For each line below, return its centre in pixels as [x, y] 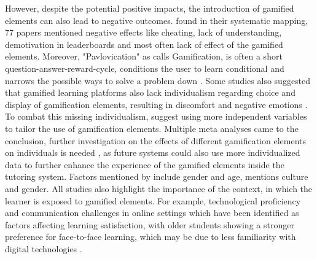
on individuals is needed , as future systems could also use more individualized [153, 153]
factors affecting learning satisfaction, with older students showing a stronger [150, 224]
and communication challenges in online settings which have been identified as [152, 213]
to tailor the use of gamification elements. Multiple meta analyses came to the [152, 128]
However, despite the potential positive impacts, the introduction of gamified [150, 8]
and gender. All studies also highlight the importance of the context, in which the [159, 188]
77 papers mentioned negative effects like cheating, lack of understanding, [143, 32]
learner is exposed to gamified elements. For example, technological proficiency [153, 200]
